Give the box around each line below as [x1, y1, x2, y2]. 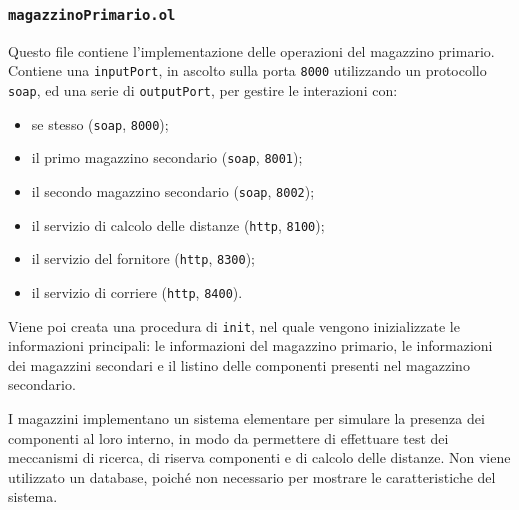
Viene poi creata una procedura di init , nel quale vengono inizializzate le [8, 315, 460, 336]
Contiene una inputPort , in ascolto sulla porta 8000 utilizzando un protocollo [8, 60, 487, 81]
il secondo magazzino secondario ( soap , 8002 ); [31, 181, 315, 201]
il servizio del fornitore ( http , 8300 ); [31, 248, 255, 269]
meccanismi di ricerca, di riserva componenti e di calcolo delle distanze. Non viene [8, 447, 511, 468]
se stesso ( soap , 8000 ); [31, 113, 169, 134]
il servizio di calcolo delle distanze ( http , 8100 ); [31, 214, 325, 235]
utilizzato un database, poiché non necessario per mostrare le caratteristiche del [8, 466, 496, 487]
